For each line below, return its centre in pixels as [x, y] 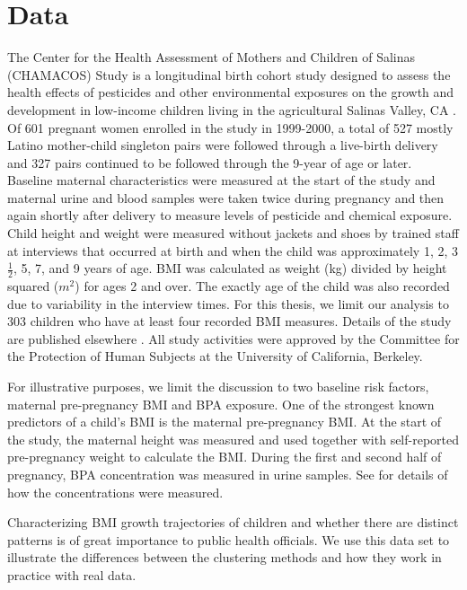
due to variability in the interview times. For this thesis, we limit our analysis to [228, 303]
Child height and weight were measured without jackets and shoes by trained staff [233, 233]
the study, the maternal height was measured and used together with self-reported [233, 439]
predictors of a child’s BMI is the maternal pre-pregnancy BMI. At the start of [225, 422]
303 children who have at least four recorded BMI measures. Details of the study [229, 321]
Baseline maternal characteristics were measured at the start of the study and [221, 180]
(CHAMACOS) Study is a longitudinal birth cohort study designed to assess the [229, 74]
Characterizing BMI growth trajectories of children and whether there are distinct [233, 522]
